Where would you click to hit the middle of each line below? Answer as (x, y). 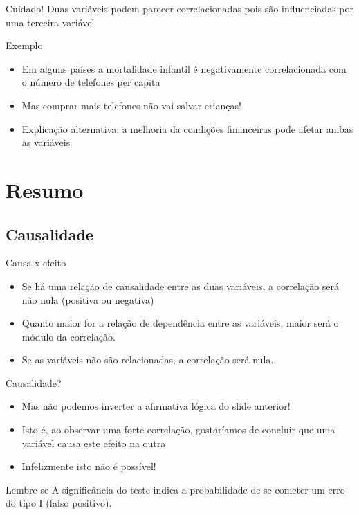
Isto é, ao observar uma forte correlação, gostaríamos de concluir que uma (178, 430)
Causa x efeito (36, 263)
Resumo (45, 189)
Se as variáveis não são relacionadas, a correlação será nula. (148, 360)
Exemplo (24, 45)
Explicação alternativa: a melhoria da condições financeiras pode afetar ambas (187, 128)
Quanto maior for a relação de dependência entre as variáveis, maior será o (180, 323)
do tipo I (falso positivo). (59, 503)
